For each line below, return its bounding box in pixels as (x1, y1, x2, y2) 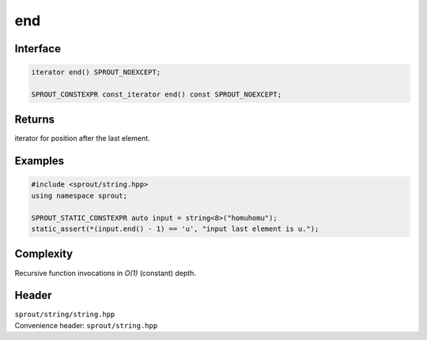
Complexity (14, 247, 74, 261)
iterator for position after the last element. (14, 134, 150, 143)
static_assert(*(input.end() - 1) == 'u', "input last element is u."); (31, 225, 319, 233)
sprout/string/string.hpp (14, 310, 115, 319)
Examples (14, 154, 65, 168)
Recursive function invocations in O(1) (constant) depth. (14, 268, 197, 278)
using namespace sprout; (31, 191, 128, 200)
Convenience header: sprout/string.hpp (14, 320, 158, 330)
